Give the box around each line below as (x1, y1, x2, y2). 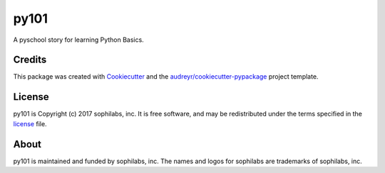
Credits (13, 54, 47, 66)
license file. (13, 119, 47, 128)
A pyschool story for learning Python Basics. (13, 35, 144, 44)
